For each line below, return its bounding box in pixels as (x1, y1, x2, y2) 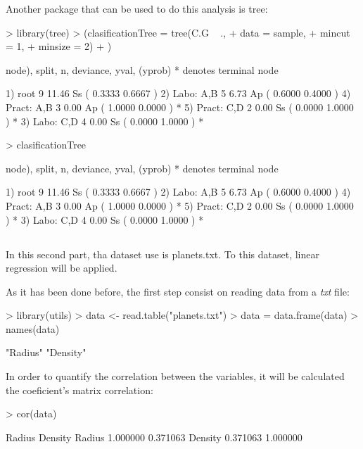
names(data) (6, 321, 60, 336)
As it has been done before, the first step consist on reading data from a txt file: (6, 284, 350, 298)
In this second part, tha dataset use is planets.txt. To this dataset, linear (6, 246, 319, 261)
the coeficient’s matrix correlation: (6, 382, 153, 397)
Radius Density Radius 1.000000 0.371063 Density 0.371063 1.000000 (6, 429, 302, 444)
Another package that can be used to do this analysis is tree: (6, 1, 268, 15)
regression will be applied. (6, 260, 117, 275)
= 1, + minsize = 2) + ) (6, 39, 112, 53)
